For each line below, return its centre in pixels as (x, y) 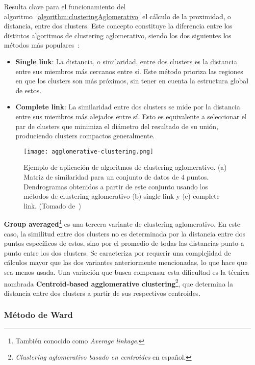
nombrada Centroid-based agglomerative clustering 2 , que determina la (119, 283)
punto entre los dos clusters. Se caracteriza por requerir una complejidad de (118, 252)
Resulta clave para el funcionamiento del (65, 6)
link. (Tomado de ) (52, 205)
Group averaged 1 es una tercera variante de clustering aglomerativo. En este (122, 223)
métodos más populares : (42, 45)
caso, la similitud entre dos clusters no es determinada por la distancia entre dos (125, 233)
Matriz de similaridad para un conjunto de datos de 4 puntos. (116, 176)
